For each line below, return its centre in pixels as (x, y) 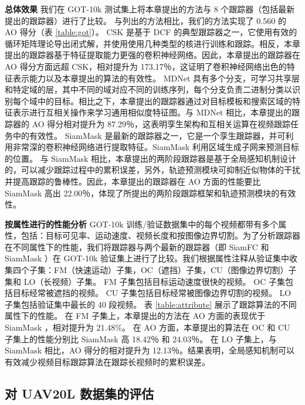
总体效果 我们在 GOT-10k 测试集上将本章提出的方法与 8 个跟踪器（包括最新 (150, 9)
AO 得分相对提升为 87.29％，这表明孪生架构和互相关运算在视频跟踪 (161, 123)
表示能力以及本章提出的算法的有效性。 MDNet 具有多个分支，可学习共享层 (156, 78)
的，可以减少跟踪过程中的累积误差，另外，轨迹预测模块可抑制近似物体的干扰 (152, 170)
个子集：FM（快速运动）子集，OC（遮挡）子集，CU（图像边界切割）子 (159, 270)
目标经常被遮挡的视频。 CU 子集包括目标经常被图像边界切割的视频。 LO (152, 293)
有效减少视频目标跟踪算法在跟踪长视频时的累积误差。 (107, 361)
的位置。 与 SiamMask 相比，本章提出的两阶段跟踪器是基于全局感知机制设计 (151, 158)
